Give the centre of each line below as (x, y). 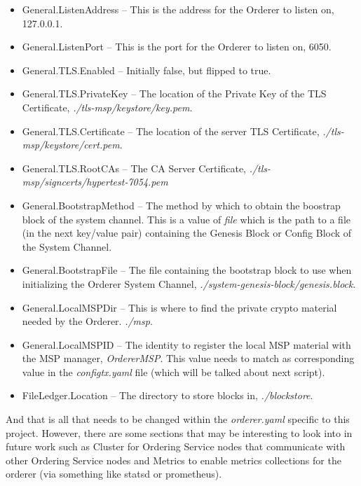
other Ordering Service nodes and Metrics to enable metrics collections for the (173, 460)
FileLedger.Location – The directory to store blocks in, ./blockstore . (168, 395)
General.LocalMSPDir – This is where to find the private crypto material (179, 307)
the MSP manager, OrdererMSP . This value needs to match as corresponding (188, 358)
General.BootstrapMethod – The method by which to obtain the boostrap (181, 205)
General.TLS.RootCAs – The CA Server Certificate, (134, 168)
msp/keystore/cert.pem (71, 145)
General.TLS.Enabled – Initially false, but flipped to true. (147, 70)
